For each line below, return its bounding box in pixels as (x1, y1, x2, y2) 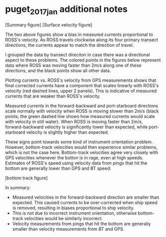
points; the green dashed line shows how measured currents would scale (5, 113, 155, 119)
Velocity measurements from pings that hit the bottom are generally (12, 221, 151, 227)
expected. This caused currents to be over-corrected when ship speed (12, 199, 158, 205)
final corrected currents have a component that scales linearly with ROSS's (5, 82, 159, 88)
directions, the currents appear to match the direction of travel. (5, 42, 134, 48)
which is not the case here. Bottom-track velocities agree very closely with (5, 149, 158, 155)
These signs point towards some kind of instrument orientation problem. (5, 138, 153, 145)
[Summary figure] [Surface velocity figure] (5, 21, 92, 28)
